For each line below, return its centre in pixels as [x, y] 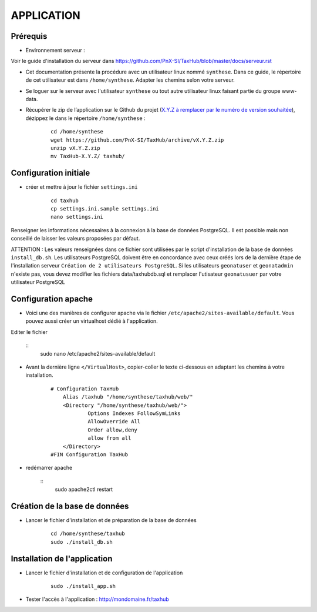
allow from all [109, 438]
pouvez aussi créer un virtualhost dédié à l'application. [92, 321]
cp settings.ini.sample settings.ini [105, 209]
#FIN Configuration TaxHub [90, 454]
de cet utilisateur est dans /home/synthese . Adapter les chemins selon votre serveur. [130, 80]
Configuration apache [52, 299]
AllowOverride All [114, 422]
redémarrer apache [49, 468]
